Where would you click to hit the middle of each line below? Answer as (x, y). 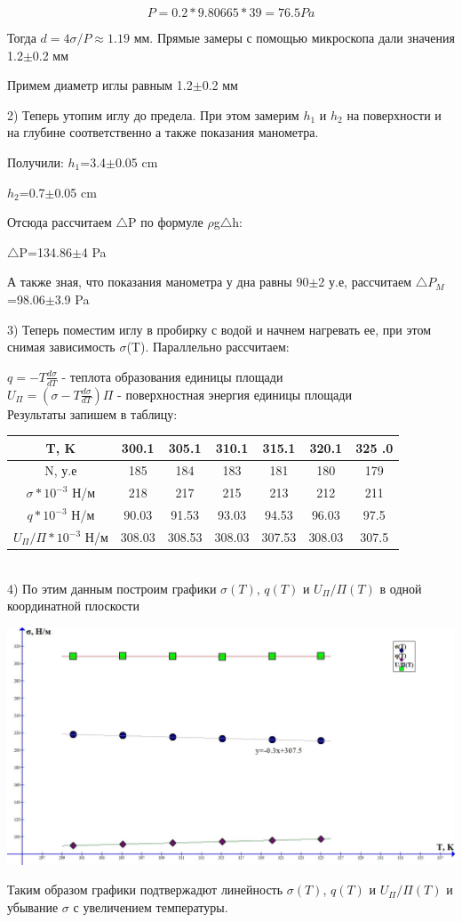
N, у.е (61, 470)
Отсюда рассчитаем (60, 222)
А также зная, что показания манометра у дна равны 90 (158, 282)
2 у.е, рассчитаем (365, 282)
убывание (33, 906)
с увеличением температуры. (151, 906)
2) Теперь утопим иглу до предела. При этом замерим (153, 114)
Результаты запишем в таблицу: (92, 413)
